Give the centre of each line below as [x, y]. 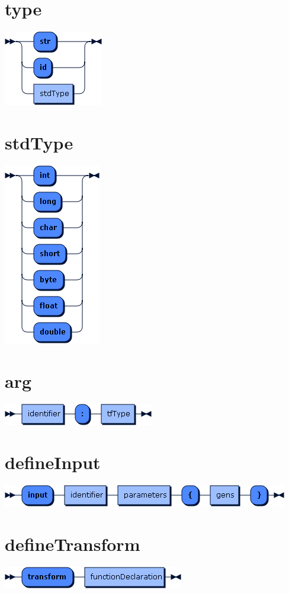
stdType [39, 142]
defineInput [53, 462]
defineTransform [73, 544]
